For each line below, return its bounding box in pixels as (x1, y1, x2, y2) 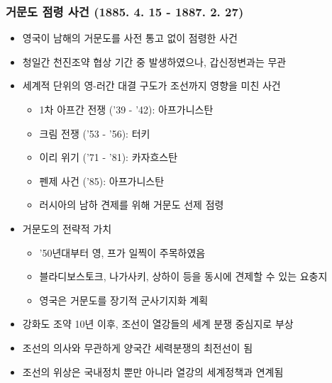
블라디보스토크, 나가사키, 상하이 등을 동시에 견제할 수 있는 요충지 (39, 269, 328, 284)
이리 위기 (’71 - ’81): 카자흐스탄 (39, 150, 178, 165)
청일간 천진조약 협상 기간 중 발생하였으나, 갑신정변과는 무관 (22, 54, 287, 69)
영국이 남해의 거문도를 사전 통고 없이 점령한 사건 (22, 30, 238, 45)
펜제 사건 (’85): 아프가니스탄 (39, 173, 165, 188)
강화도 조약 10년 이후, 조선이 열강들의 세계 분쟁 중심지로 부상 (22, 316, 294, 331)
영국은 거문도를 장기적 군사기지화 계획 (39, 292, 209, 307)
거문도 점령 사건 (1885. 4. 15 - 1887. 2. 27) (6, 2, 244, 20)
